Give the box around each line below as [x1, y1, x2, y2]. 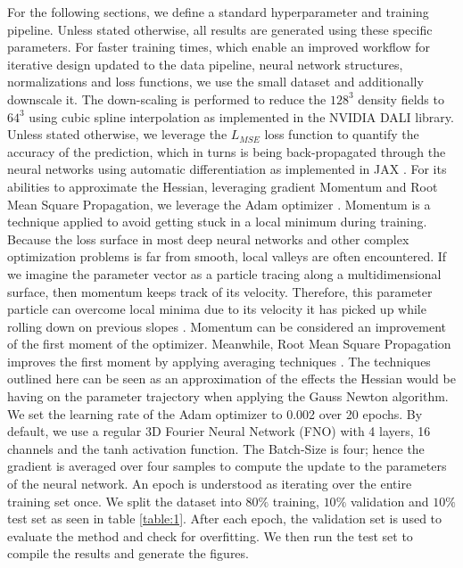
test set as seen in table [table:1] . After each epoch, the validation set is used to [7, 509, 442, 528]
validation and [350, 491, 429, 510]
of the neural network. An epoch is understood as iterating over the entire [7, 474, 412, 493]
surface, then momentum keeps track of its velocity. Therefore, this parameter [7, 282, 433, 300]
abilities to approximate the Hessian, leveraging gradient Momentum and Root [7, 177, 438, 195]
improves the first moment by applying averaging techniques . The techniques [7, 351, 431, 370]
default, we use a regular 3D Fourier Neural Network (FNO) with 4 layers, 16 [7, 422, 431, 440]
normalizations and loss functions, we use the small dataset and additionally [7, 72, 424, 91]
